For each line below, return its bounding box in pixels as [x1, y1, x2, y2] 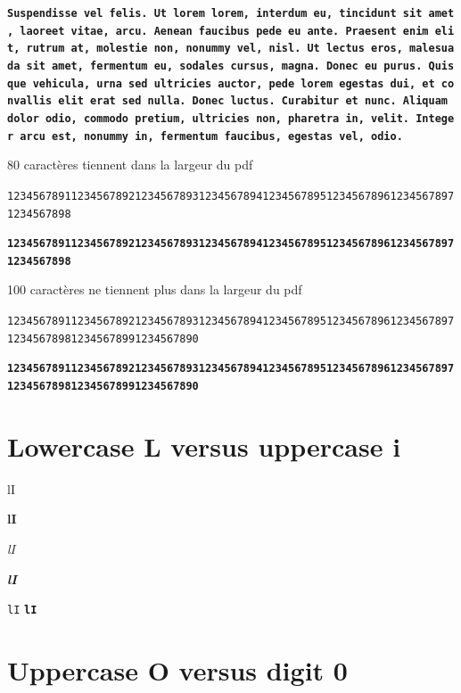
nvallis [7, 95, 53, 108]
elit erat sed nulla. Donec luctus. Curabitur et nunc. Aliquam [58, 95, 448, 108]
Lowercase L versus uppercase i [7, 427, 401, 464]
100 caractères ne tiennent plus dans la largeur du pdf [7, 280, 302, 299]
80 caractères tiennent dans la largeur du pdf [7, 155, 253, 174]
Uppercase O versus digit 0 [7, 652, 348, 689]
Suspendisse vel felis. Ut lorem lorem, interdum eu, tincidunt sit [7, 7, 423, 20]
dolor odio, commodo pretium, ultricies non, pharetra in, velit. [7, 111, 410, 125]
